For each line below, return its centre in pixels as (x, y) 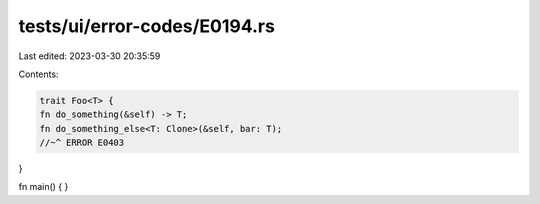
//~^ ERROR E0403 (82, 143)
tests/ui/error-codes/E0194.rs (146, 26)
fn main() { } (43, 187)
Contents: (38, 74)
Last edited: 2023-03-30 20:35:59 (89, 56)
